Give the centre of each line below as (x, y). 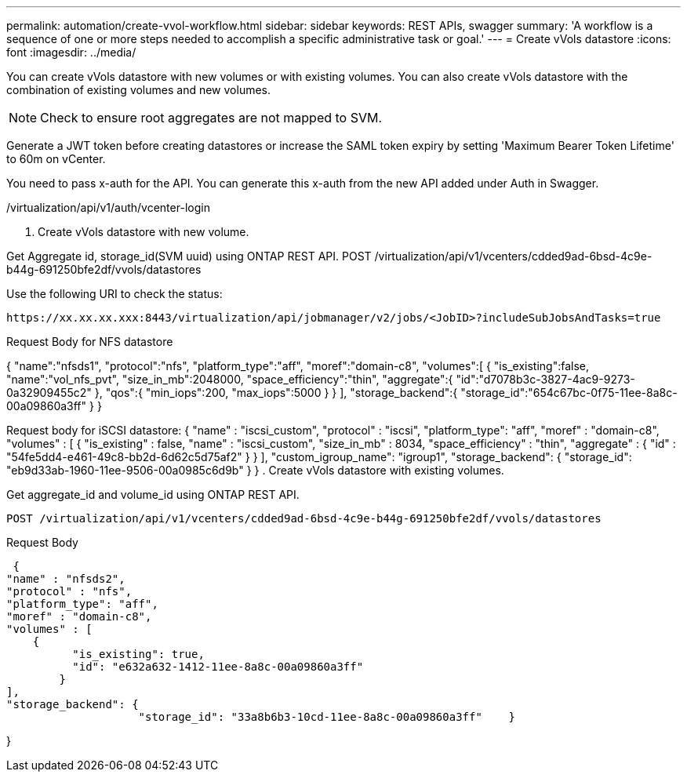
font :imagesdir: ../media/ (71, 52)
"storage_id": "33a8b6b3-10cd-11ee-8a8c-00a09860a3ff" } (327, 717)
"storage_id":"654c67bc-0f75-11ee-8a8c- (569, 393)
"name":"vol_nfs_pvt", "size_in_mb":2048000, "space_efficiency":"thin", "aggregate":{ (230, 379)
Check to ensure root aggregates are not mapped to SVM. (211, 118)
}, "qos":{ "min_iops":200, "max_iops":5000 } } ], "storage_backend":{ (276, 393)
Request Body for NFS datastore (90, 342)
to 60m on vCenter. (56, 159)
